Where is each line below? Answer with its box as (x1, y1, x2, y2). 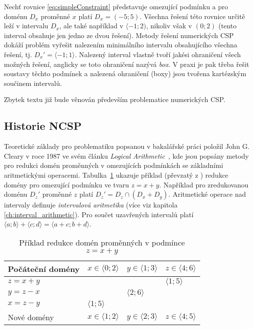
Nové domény (8, 311, 54, 323)
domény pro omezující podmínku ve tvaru (4, 179, 129, 189)
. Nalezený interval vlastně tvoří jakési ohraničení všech (75, 49, 241, 59)
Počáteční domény (8, 263, 80, 274)
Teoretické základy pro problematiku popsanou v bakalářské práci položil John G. (4, 141, 250, 151)
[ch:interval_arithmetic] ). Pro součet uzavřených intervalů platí (4, 209, 194, 219)
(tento (218, 21, 237, 31)
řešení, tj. (4, 49, 32, 59)
